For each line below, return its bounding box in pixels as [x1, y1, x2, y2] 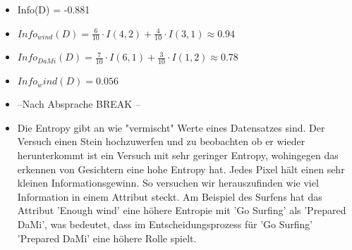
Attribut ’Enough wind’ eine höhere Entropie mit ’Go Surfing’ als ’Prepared [17, 203, 346, 218]
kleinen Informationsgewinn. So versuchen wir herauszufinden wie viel [17, 175, 319, 190]
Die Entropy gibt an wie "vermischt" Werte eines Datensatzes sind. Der [17, 120, 325, 135]
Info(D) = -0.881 [17, 2, 90, 16]
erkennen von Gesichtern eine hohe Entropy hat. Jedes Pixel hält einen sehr [17, 161, 345, 176]
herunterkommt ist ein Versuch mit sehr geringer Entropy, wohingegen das [17, 148, 339, 163]
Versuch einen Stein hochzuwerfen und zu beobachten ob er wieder [17, 134, 305, 149]
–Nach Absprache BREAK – [17, 96, 140, 111]
